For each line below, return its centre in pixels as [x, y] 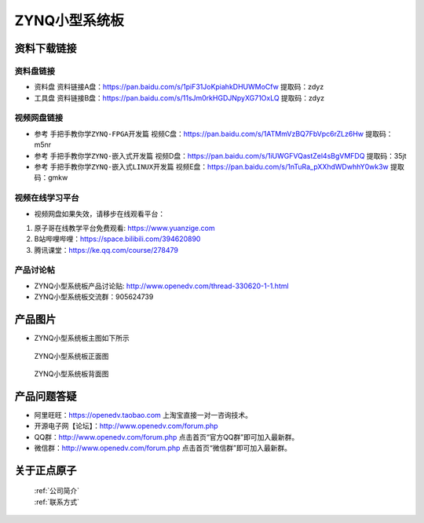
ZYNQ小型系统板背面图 [71, 374]
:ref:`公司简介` [57, 491]
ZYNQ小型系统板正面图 [71, 356]
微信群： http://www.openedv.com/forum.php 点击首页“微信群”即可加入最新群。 [163, 448]
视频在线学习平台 [47, 198]
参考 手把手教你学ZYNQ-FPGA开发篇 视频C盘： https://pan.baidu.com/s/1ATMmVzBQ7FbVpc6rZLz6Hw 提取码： [214, 133]
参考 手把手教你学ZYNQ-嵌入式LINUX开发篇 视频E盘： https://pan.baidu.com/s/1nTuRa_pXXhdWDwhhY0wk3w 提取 [219, 167]
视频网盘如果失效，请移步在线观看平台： [99, 214]
